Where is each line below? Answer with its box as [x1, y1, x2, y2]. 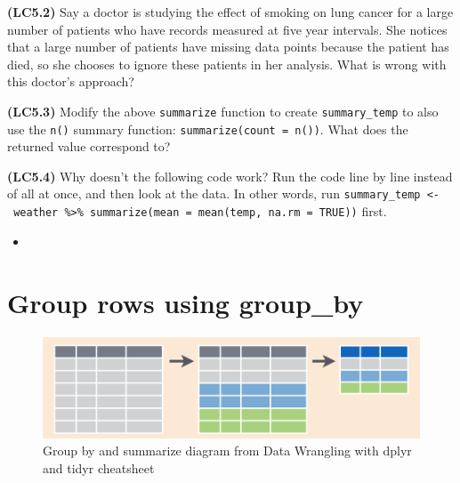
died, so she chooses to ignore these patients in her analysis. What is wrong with [7, 54, 447, 73]
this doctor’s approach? [7, 72, 134, 91]
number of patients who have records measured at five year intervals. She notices [7, 20, 448, 38]
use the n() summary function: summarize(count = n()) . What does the [7, 119, 408, 138]
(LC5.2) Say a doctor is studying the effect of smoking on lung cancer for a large [7, 3, 454, 20]
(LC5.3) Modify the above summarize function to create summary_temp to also [7, 101, 439, 120]
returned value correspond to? [7, 137, 171, 156]
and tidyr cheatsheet [43, 458, 155, 477]
